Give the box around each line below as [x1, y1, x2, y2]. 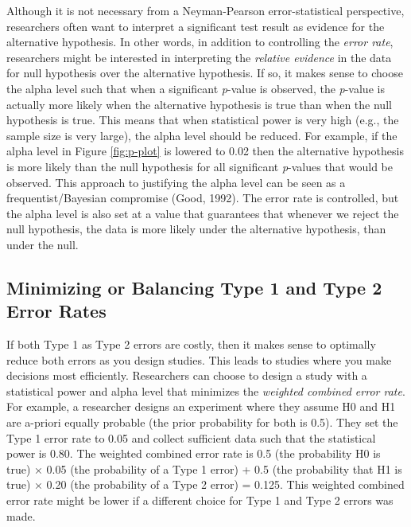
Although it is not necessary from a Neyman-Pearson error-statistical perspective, [6, 2, 405, 18]
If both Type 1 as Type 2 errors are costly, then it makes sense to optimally [6, 336, 376, 353]
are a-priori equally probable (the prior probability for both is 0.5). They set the [6, 414, 398, 431]
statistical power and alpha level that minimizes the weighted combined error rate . [6, 382, 405, 399]
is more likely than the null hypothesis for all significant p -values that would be [6, 158, 393, 174]
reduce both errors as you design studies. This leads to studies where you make [6, 351, 392, 368]
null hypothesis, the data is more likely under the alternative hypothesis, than [6, 221, 386, 237]
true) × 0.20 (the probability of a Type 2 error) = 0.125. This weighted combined [6, 476, 405, 493]
